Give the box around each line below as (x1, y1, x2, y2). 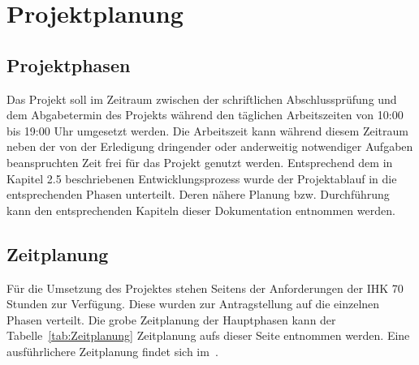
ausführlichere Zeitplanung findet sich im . (6, 342, 218, 359)
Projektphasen (6, 52, 131, 77)
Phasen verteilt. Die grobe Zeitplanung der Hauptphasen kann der (6, 311, 336, 328)
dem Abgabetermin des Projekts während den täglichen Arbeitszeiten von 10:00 (6, 106, 404, 123)
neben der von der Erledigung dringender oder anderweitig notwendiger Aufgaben (6, 138, 413, 155)
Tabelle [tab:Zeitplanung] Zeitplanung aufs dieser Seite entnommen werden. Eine (6, 327, 410, 344)
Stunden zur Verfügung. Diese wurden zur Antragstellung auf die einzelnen (6, 295, 380, 312)
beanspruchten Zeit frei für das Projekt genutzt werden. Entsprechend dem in (6, 153, 393, 170)
